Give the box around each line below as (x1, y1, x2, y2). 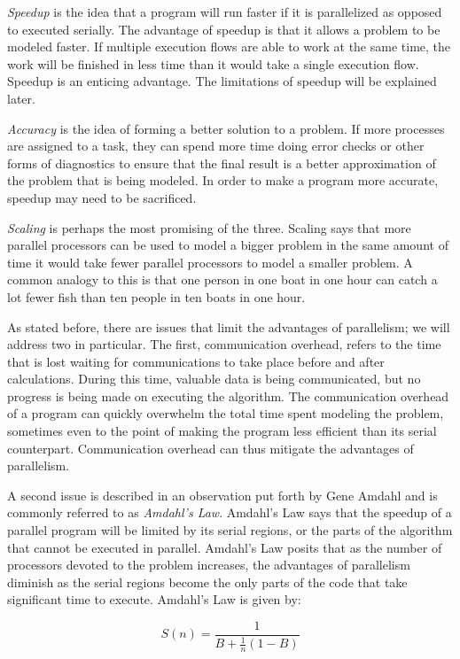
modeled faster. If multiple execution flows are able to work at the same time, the (7, 37, 451, 56)
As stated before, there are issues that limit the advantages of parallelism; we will (7, 317, 450, 336)
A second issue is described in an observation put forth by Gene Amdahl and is (7, 485, 438, 504)
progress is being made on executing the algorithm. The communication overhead (7, 386, 449, 405)
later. (7, 89, 35, 107)
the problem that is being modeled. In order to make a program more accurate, (7, 171, 439, 190)
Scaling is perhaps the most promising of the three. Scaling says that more (7, 218, 411, 236)
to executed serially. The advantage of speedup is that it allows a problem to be (7, 19, 441, 38)
